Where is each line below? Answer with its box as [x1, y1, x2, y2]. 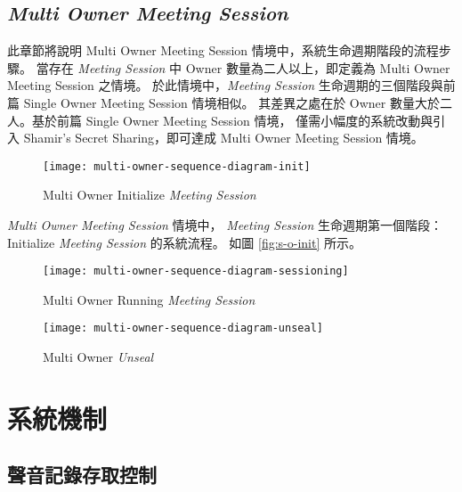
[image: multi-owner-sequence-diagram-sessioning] [43, 265, 349, 278]
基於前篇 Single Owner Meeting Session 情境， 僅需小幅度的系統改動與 [31, 111, 434, 129]
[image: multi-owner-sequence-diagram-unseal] [43, 322, 323, 335]
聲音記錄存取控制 [7, 461, 157, 488]
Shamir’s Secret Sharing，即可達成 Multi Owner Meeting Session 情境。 [23, 128, 424, 147]
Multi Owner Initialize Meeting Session [43, 185, 256, 204]
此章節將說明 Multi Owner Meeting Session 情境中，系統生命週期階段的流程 [7, 41, 439, 60]
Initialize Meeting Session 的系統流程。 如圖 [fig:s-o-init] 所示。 [7, 233, 362, 251]
